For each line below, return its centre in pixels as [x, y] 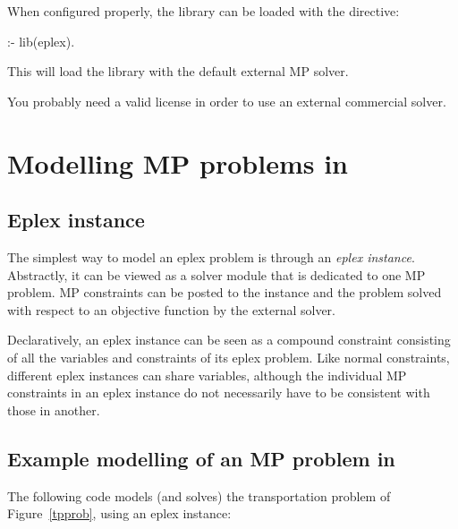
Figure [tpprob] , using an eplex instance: [119, 513]
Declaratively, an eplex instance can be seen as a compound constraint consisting [229, 340]
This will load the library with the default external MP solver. [178, 71]
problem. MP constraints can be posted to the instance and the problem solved [225, 292]
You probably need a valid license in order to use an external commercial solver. [227, 101]
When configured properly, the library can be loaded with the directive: [204, 11]
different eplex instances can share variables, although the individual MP [207, 375]
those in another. [54, 410]
